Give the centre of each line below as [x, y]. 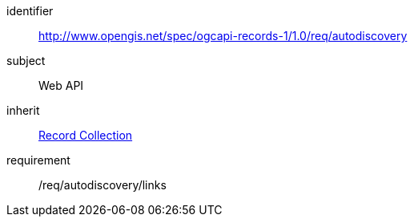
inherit [23, 110]
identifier [30, 11]
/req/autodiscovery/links [102, 185]
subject [26, 61]
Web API [61, 85]
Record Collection [86, 135]
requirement [38, 160]
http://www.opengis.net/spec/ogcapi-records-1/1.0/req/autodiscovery [223, 36]
